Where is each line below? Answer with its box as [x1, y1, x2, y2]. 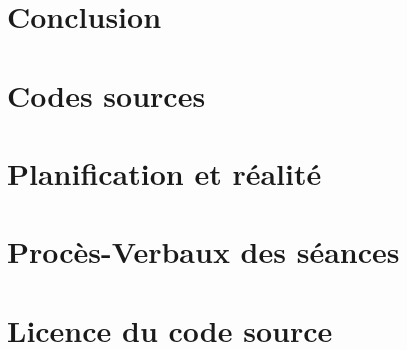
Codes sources [7, 74, 206, 115]
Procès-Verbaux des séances [7, 231, 400, 272]
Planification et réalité [7, 152, 322, 193]
